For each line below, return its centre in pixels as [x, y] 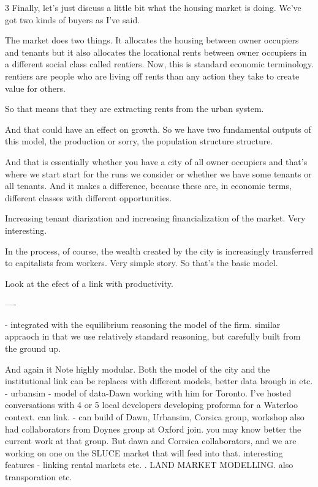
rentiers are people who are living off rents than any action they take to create [152, 76]
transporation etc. [39, 477]
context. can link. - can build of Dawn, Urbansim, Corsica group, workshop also [155, 417]
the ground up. [33, 348]
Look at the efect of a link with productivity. [89, 283]
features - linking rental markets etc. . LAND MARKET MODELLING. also [149, 465]
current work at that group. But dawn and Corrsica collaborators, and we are [151, 441]
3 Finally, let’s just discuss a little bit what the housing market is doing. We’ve [153, 7]
